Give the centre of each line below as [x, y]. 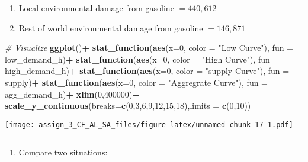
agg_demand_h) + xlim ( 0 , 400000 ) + [72, 94]
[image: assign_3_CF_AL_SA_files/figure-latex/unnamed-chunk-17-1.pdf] [149, 124]
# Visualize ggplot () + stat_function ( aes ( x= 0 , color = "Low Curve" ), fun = [149, 48]
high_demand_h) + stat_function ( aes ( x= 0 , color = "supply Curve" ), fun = [147, 71]
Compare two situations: [63, 152]
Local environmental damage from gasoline [96, 8]
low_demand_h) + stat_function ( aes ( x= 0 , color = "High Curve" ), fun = [142, 59]
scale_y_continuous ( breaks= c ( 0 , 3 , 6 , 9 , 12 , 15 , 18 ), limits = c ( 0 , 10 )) [128, 106]
